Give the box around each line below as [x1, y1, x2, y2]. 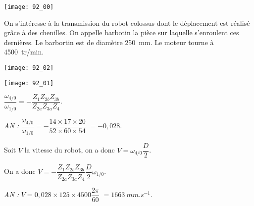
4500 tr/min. [4, 47, 44, 57]
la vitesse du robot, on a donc [24, 145, 115, 155]
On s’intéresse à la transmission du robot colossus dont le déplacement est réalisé [4, 17, 250, 28]
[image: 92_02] [4, 64, 54, 72]
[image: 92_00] [4, 3, 54, 10]
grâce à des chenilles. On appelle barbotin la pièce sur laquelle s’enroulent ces [4, 27, 239, 38]
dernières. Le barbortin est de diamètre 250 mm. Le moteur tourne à [4, 37, 214, 47]
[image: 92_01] [4, 79, 54, 87]
